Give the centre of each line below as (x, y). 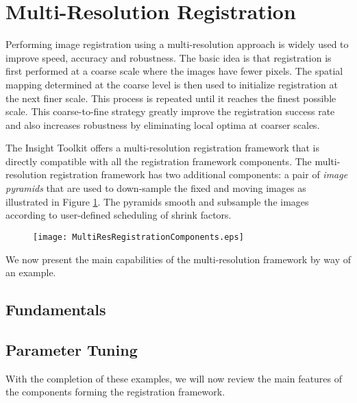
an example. (31, 272)
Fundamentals (56, 309)
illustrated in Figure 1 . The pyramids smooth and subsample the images (157, 201)
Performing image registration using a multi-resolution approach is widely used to (177, 44)
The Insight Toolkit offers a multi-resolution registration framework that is (162, 148)
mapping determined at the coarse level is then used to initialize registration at (172, 84)
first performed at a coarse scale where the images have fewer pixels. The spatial (174, 71)
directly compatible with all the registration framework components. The (159, 161)
